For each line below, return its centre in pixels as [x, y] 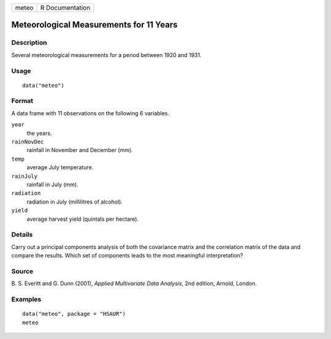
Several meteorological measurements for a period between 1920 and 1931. [106, 55]
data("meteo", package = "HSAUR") [74, 314]
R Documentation [65, 8]
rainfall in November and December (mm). [80, 150]
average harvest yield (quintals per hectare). [83, 219]
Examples [26, 299]
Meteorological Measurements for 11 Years [94, 25]
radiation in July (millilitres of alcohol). [74, 202]
